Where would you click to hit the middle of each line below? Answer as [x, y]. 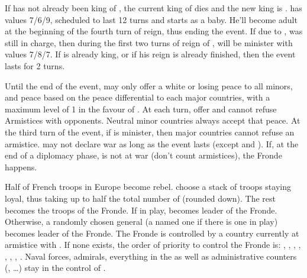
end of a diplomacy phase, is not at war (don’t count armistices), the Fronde [143, 155]
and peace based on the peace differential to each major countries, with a [138, 97]
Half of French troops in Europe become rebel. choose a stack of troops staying [148, 187]
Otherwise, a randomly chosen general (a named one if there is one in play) [141, 222]
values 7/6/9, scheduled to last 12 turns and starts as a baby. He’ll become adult [151, 19]
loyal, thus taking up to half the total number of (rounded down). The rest [140, 198]
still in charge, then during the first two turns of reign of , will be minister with [149, 42]
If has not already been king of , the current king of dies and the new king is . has [153, 8]
